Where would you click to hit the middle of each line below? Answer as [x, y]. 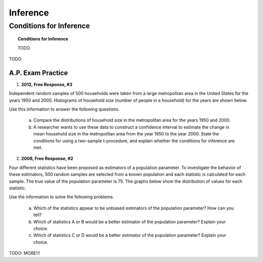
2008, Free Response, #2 [47, 159]
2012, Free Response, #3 [47, 84]
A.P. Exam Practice [38, 73]
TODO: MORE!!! [24, 253]
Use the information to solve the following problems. [62, 197]
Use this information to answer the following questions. [64, 109]
